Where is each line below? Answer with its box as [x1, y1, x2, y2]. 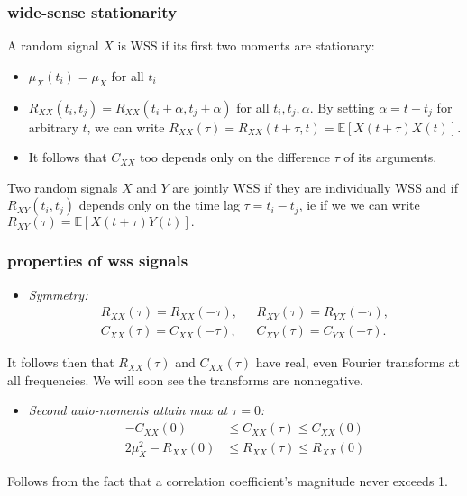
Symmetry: [28, 284, 88, 303]
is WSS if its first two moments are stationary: [117, 36, 375, 55]
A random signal [7, 36, 99, 55]
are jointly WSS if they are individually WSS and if [172, 177, 458, 196]
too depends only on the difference [139, 148, 330, 167]
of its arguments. [343, 148, 437, 167]
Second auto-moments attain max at [28, 401, 228, 419]
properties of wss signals [7, 249, 188, 272]
